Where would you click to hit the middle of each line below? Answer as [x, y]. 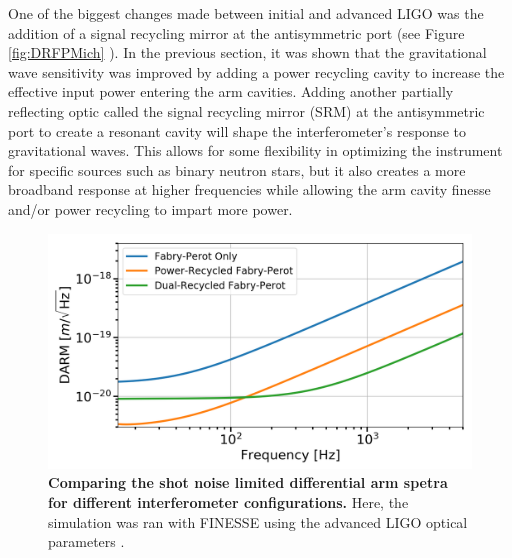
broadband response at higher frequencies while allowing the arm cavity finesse [249, 189]
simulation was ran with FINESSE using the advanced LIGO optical [258, 521]
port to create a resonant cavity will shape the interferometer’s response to [237, 130]
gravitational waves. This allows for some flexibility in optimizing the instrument [255, 150]
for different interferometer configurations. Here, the [228, 501]
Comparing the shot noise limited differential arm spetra [248, 482]
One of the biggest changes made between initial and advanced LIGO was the [246, 13]
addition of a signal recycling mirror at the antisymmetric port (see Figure [236, 32]
